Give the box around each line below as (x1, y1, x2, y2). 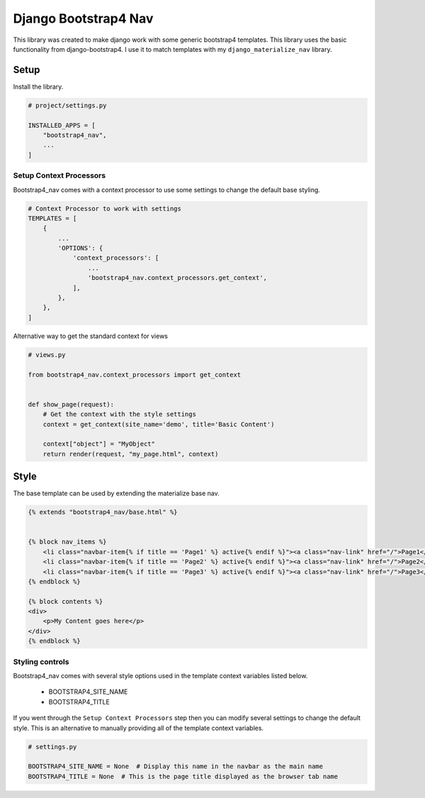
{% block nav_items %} (28, 538, 107, 546)
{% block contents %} (28, 597, 103, 605)
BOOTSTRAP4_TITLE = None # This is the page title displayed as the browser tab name (28, 772, 339, 780)
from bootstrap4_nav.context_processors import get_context (28, 371, 242, 378)
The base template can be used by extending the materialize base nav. (13, 489, 220, 498)
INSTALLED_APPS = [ (28, 121, 96, 129)
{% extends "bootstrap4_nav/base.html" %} (28, 508, 178, 517)
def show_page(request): (28, 400, 115, 408)
